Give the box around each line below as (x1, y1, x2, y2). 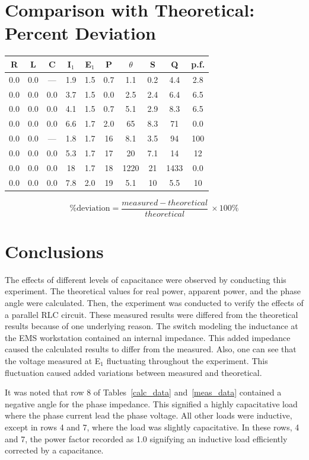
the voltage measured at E (5, 355, 101, 366)
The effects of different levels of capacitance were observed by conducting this (5, 273, 286, 285)
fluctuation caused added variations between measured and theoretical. (5, 366, 262, 378)
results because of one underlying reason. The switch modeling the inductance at (5, 320, 298, 332)
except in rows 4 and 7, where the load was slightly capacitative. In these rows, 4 (5, 420, 300, 433)
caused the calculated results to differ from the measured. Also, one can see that (5, 343, 297, 355)
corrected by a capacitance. (5, 444, 104, 456)
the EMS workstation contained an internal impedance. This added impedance (5, 331, 291, 343)
